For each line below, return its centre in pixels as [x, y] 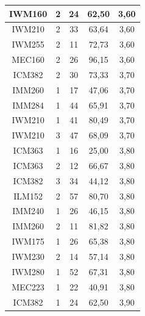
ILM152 [28, 196]
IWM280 [28, 271]
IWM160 [28, 13]
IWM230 [28, 256]
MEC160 [28, 59]
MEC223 [28, 286]
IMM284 [28, 105]
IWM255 [28, 44]
